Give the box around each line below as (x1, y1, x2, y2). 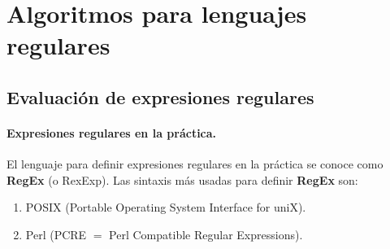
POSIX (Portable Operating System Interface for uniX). (25, 199, 306, 216)
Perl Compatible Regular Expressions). (109, 225, 303, 242)
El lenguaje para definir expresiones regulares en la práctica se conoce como (6, 155, 383, 173)
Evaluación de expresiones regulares (6, 84, 314, 109)
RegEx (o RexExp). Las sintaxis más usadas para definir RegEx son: (6, 171, 358, 188)
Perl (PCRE (25, 225, 87, 242)
